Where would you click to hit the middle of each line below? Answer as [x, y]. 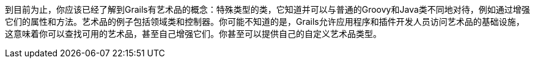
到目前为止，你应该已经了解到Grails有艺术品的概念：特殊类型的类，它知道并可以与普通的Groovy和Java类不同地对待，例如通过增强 [267, 9]
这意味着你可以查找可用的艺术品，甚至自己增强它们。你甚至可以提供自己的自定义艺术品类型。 [193, 34]
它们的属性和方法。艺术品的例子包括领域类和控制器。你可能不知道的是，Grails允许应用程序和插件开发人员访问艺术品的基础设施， [265, 22]
